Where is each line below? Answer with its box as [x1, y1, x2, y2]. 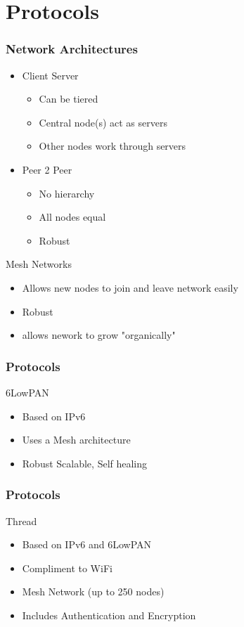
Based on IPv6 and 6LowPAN [22, 537, 152, 552]
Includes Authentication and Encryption [22, 607, 196, 622]
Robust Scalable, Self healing [22, 455, 148, 470]
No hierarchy [39, 186, 95, 200]
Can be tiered [39, 91, 98, 106]
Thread [6, 513, 37, 528]
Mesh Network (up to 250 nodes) [22, 584, 165, 599]
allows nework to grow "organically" [22, 328, 176, 342]
